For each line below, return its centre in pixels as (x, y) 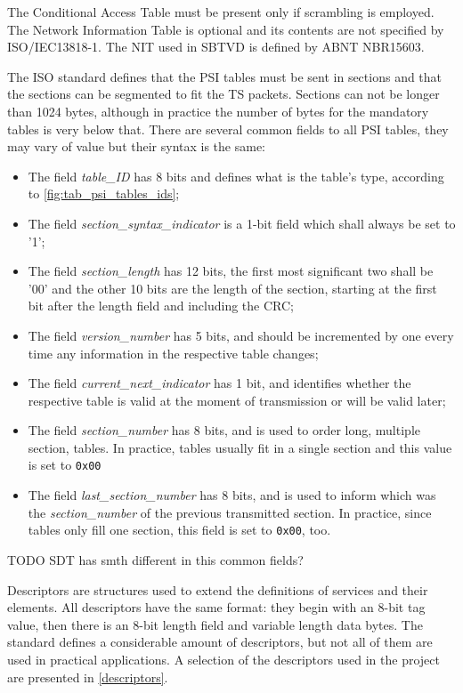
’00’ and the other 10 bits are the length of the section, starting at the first (232, 288)
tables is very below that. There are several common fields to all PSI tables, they (228, 129)
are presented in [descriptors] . (88, 677)
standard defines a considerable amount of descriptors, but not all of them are (220, 642)
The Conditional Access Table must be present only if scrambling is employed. (221, 12)
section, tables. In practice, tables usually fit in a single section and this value (240, 447)
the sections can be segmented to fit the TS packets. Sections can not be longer (223, 94)
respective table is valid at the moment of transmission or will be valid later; (237, 400)
